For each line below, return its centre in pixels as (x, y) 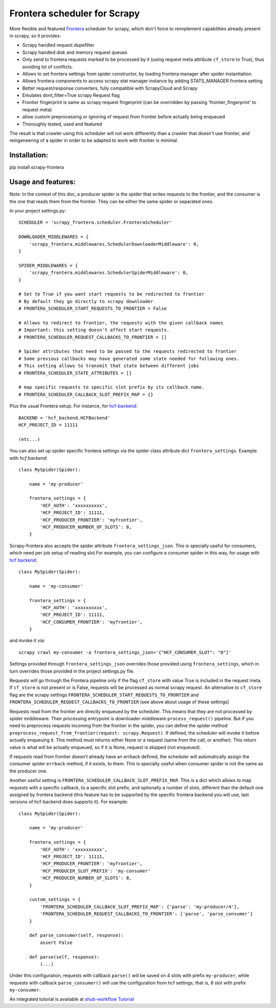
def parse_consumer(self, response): (76, 935)
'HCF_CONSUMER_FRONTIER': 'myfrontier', (91, 622)
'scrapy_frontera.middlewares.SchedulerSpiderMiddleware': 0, (109, 273)
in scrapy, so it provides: (35, 35)
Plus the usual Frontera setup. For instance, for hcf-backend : (74, 406)
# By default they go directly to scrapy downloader (86, 301)
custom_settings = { (55, 899)
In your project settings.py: (38, 211)
